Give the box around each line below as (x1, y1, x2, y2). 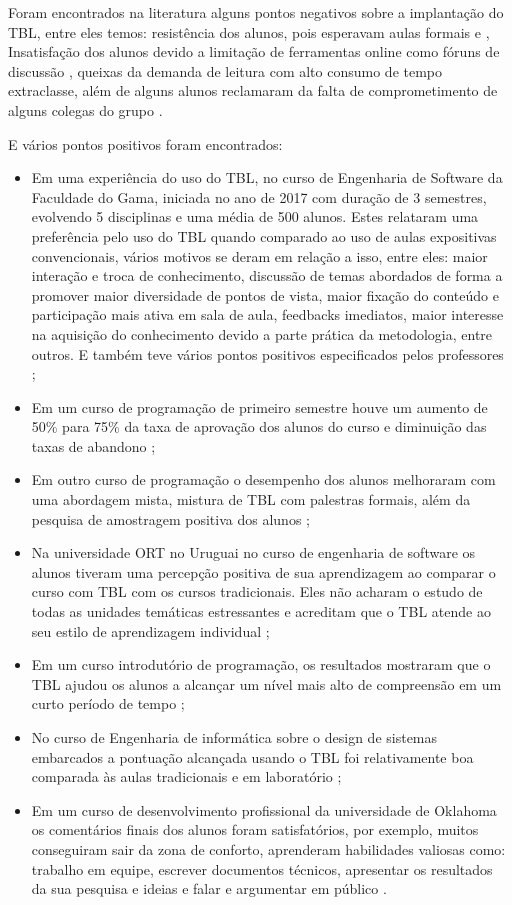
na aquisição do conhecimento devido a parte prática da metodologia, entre (31, 323, 493, 344)
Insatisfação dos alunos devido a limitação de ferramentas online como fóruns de (8, 41, 500, 62)
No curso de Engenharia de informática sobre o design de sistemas (31, 727, 438, 747)
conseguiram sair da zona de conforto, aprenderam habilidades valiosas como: (31, 838, 506, 859)
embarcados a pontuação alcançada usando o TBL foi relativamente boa (31, 746, 474, 767)
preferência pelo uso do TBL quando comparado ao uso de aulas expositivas (31, 225, 497, 246)
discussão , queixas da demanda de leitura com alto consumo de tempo (8, 60, 443, 81)
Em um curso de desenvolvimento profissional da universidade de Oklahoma (31, 799, 497, 820)
